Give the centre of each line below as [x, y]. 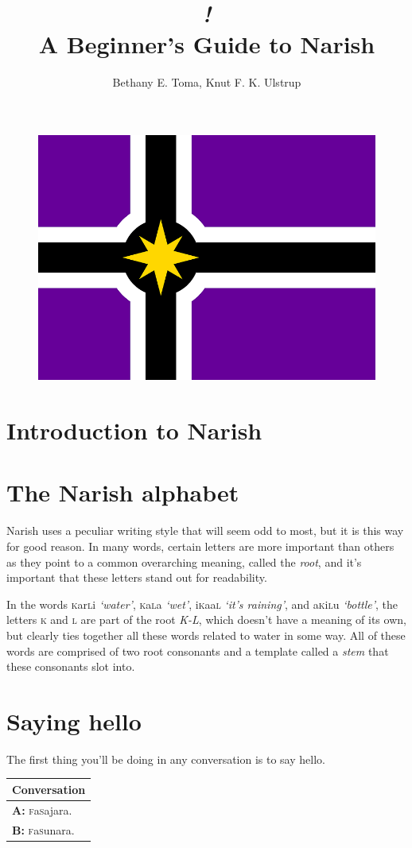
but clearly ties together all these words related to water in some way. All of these [206, 635]
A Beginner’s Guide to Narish [207, 44]
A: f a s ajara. [42, 809]
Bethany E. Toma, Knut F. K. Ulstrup [207, 82]
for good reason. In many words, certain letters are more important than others [200, 546]
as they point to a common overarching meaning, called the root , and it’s [184, 561]
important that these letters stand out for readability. [137, 577]
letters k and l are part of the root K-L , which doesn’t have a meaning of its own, [206, 620]
